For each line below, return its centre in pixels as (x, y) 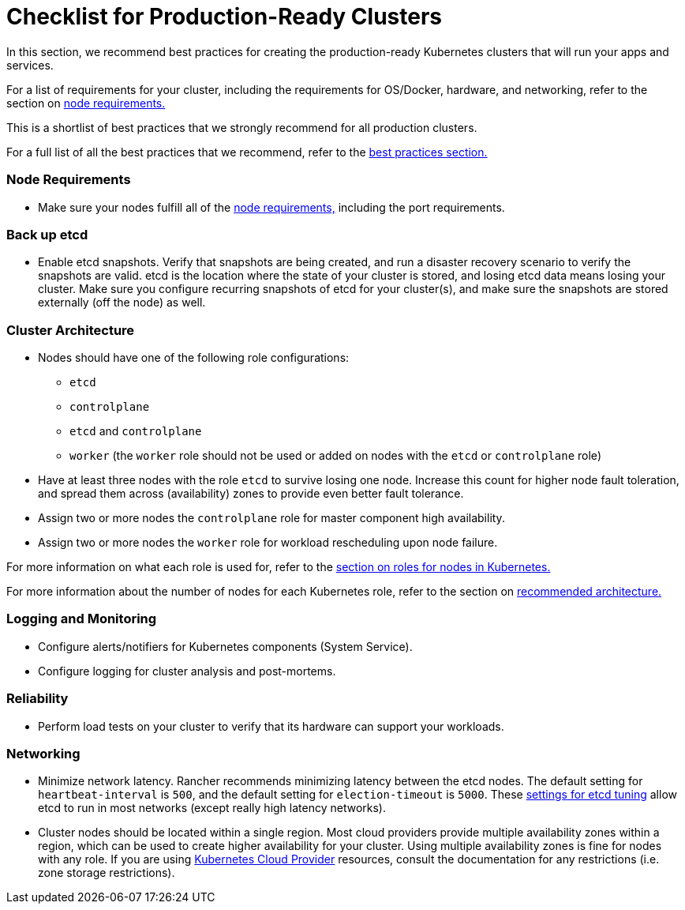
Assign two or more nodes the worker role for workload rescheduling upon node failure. (268, 542)
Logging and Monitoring (82, 619)
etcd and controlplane (136, 431)
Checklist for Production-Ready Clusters (225, 17)
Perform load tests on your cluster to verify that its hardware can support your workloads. (271, 726)
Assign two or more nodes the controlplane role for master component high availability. (271, 518)
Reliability (37, 699)
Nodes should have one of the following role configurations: (194, 357)
